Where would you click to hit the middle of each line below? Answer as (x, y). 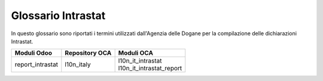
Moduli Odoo (33, 53)
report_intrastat (36, 64)
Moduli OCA (136, 53)
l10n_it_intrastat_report (150, 68)
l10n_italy (78, 64)
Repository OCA (88, 53)
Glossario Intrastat (58, 15)
